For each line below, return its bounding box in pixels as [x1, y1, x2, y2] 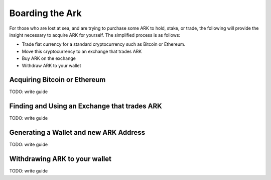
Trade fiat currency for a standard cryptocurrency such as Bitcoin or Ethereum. [22, 41, 186, 47]
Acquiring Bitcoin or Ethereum [9, 75, 106, 84]
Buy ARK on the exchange [22, 55, 76, 61]
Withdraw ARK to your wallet [22, 62, 81, 68]
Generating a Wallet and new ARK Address [9, 128, 146, 137]
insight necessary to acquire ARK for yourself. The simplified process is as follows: [9, 32, 181, 38]
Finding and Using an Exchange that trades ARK [9, 102, 163, 111]
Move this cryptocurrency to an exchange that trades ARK [22, 48, 142, 54]
